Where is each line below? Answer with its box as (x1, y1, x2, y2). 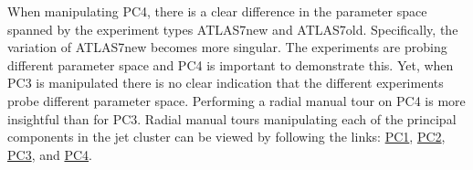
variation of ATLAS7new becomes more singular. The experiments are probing (7, 37, 447, 57)
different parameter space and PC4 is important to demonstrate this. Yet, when (7, 55, 454, 74)
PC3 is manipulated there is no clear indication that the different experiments (7, 73, 444, 92)
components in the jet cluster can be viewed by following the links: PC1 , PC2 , (7, 127, 446, 146)
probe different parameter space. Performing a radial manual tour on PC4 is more (7, 90, 466, 110)
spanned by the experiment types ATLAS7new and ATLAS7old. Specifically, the (7, 19, 458, 38)
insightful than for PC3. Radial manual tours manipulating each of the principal (7, 109, 457, 128)
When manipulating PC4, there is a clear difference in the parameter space (7, 2, 427, 20)
